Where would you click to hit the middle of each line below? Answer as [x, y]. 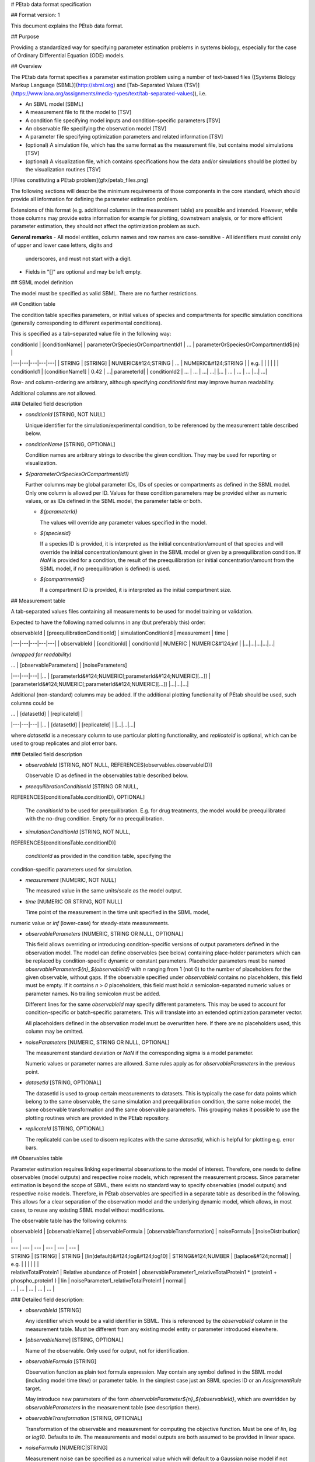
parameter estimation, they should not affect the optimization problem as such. [106, 226]
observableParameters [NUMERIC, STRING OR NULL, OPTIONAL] [104, 933]
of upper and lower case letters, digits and [62, 245]
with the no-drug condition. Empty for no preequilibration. [95, 819]
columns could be [32, 703]
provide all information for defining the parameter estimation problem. [94, 199]
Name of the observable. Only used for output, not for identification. [107, 1350]
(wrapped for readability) [41, 654]
